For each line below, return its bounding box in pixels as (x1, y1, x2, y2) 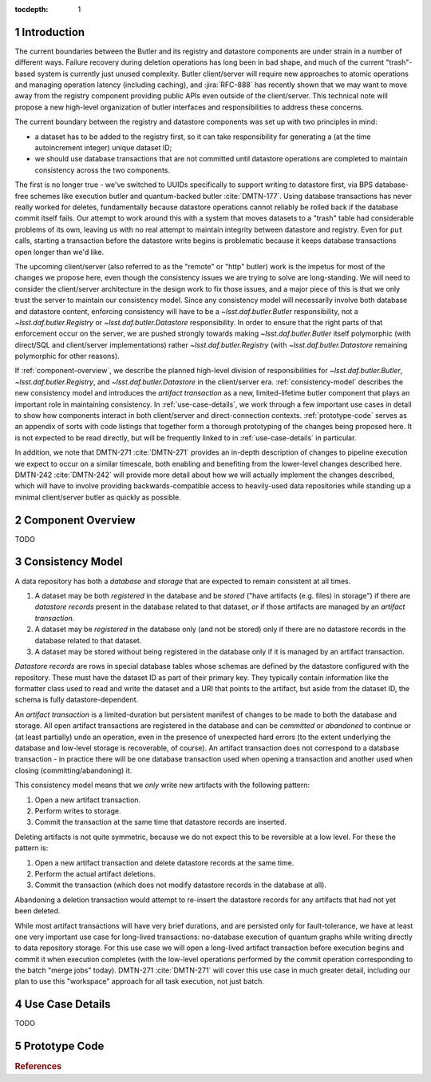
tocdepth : (14, 5, 49, 14)
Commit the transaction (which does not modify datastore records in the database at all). (34, 880, 327, 890)
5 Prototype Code (14, 1040, 105, 1053)
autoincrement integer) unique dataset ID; (34, 143, 172, 153)
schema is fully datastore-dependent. (14, 695, 139, 705)
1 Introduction (14, 25, 85, 39)
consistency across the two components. (34, 165, 171, 175)
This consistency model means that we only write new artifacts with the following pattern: (14, 780, 310, 790)
